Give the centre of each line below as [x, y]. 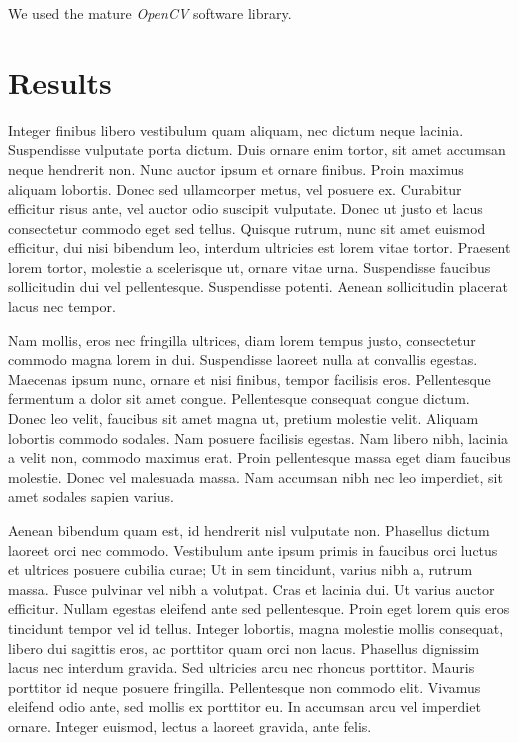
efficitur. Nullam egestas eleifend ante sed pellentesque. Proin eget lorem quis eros [259, 608]
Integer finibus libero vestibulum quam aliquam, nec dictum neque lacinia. [236, 129]
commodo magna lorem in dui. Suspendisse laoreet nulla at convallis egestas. [243, 359]
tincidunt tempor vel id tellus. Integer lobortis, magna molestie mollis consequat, [256, 627]
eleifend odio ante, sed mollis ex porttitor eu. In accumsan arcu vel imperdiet [244, 706]
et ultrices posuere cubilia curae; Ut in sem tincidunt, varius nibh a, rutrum [240, 569]
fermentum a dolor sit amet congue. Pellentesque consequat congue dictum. [239, 398]
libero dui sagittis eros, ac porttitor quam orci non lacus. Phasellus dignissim [244, 647]
